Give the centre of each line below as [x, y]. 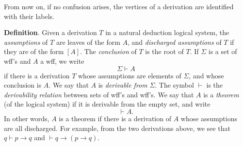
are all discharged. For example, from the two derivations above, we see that [117, 128]
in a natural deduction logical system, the [167, 32]
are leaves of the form [88, 42]
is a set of [223, 51]
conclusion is [23, 85]
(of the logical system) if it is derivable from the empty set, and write [107, 104]
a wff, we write [62, 61]
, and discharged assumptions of [175, 42]
